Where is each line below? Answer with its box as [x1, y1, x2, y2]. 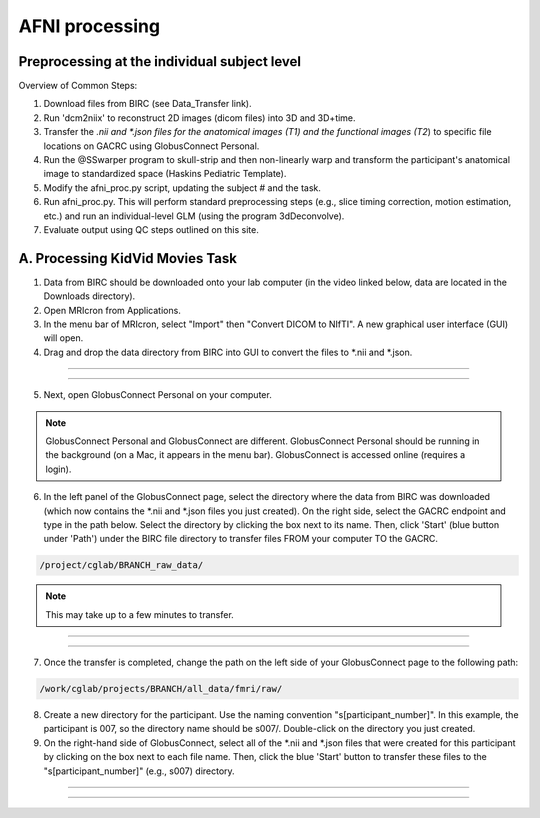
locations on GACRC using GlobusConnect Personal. [43, 140, 260, 152]
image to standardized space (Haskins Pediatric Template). [43, 168, 287, 180]
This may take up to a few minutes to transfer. [45, 608, 234, 620]
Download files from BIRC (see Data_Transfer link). [43, 98, 252, 110]
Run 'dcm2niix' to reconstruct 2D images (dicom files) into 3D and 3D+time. [43, 111, 356, 124]
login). [45, 463, 72, 475]
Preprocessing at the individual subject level [18, 53, 302, 70]
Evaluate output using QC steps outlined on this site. [43, 223, 259, 235]
